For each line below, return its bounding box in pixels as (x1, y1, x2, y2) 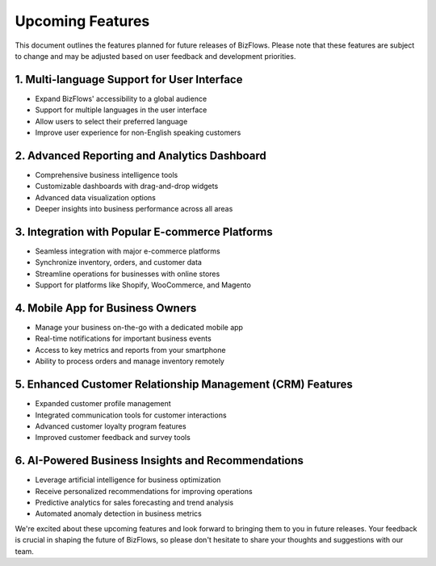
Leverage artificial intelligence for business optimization (35, 475, 221, 484)
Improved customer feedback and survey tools (35, 433, 191, 442)
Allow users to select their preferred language (35, 116, 188, 126)
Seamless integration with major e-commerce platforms (35, 246, 221, 256)
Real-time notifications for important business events (35, 333, 212, 343)
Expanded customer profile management (35, 399, 171, 409)
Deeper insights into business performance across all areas (35, 204, 233, 214)
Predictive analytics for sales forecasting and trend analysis (35, 497, 234, 508)
